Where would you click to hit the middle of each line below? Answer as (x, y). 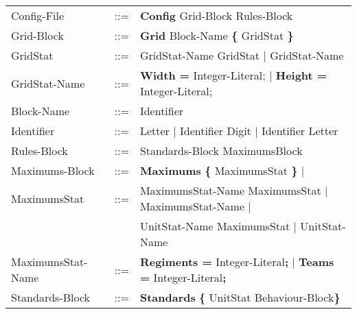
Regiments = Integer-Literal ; (214, 262)
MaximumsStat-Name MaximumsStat (230, 190)
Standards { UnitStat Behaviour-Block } (240, 297)
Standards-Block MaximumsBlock (221, 150)
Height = (301, 75)
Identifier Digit (215, 131)
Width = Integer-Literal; (203, 75)
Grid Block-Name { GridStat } (217, 35)
